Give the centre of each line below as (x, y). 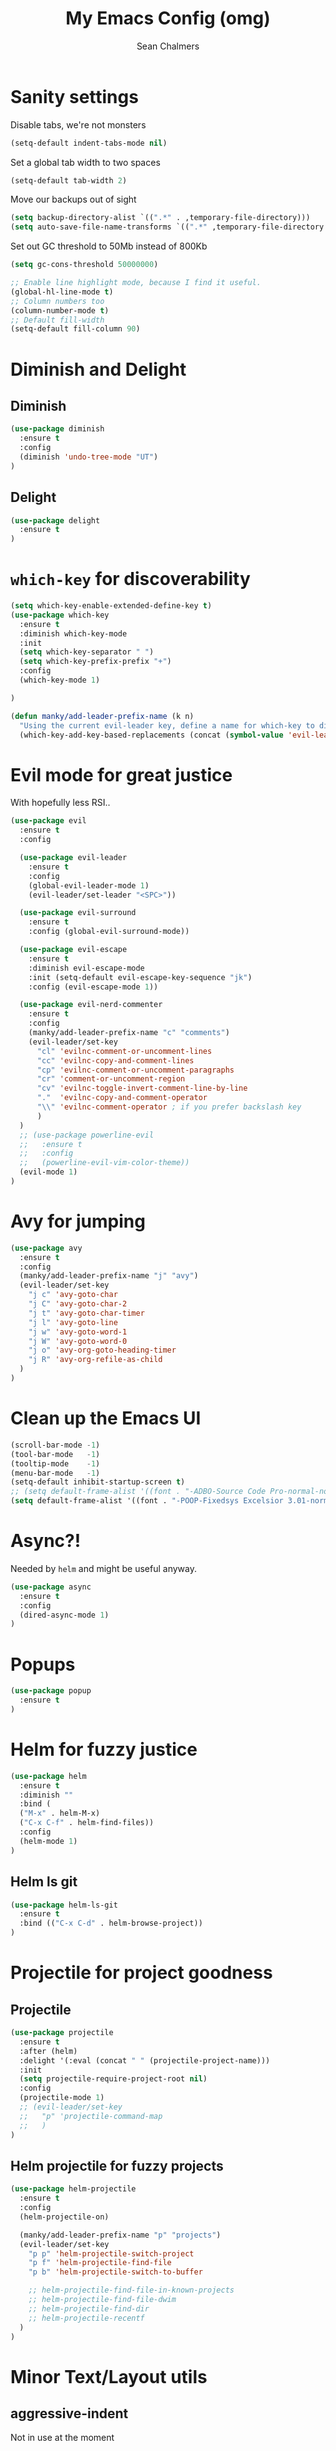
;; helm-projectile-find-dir (89, 2308)
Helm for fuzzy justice (104, 1749)
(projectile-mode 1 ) (62, 2098)
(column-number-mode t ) (60, 310)
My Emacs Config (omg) (168, 18)
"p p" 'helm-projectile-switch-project (111, 2253)
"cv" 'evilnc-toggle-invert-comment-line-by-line (142, 1088)
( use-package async (51, 1587)
